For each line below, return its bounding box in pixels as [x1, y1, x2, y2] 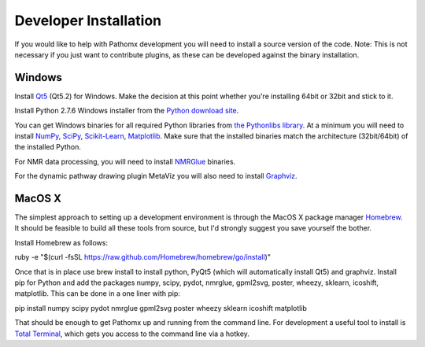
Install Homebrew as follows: [14, 238, 108, 247]
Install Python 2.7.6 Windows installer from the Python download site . [14, 106, 239, 116]
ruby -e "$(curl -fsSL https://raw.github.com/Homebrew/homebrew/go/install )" [14, 253, 272, 262]
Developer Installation [14, 12, 161, 29]
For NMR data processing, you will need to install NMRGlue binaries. [14, 157, 236, 166]
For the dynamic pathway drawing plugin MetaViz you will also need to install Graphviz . [14, 172, 298, 181]
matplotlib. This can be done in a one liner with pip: [14, 289, 181, 298]
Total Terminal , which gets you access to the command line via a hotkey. [14, 329, 249, 338]
